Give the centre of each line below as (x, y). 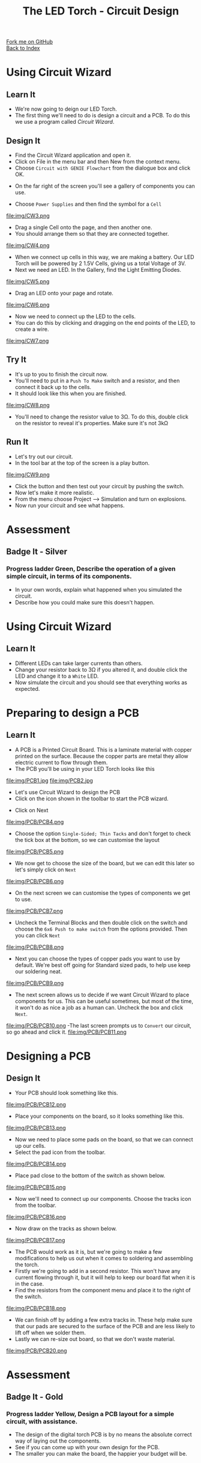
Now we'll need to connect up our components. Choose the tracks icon (103, 1198)
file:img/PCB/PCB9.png (35, 983)
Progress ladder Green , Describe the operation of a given (91, 569)
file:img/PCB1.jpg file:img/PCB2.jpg (49, 781)
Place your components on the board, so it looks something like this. (99, 1116)
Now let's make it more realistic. (55, 492)
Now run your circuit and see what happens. (70, 505)
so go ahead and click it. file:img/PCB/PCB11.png (67, 1032)
